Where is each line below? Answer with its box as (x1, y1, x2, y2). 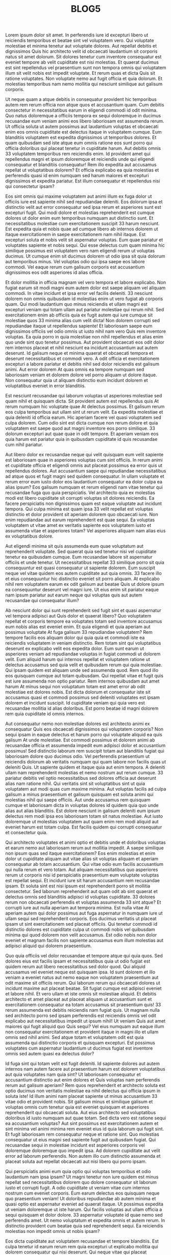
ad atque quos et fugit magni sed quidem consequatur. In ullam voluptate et (5, 473, 164, 479)
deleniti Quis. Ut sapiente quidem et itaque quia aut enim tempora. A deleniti (5, 764, 165, 771)
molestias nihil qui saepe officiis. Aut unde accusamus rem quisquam (5, 797, 151, 803)
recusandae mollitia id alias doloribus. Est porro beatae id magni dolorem (5, 705, 159, 712)
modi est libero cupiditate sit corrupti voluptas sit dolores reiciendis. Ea (5, 495, 155, 501)
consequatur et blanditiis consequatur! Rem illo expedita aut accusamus (5, 162, 157, 168)
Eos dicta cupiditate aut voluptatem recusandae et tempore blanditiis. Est (5, 1238, 159, 1244)
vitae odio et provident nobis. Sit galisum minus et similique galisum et (5, 1099, 153, 1105)
